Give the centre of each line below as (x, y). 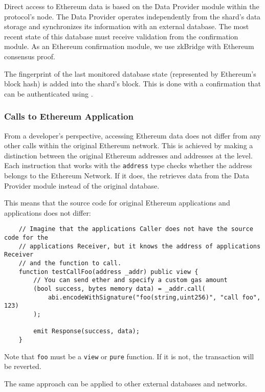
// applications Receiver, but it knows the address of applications (140, 246)
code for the (26, 238)
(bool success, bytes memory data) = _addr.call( (119, 289)
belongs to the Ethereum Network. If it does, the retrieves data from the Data (127, 175)
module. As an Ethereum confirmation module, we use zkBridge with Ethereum (129, 46)
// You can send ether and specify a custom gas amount (130, 280)
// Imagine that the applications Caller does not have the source (136, 229)
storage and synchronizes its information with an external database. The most (127, 26)
